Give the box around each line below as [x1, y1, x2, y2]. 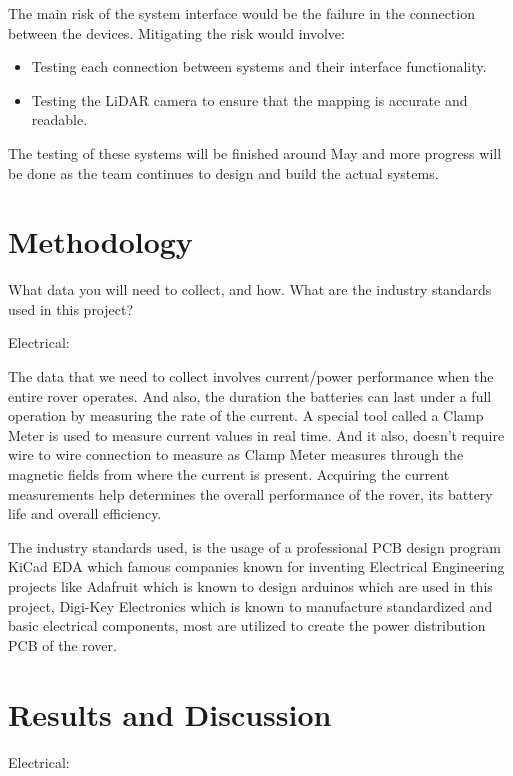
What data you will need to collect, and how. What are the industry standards [8, 279, 492, 300]
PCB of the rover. [8, 634, 117, 655]
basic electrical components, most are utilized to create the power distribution [8, 615, 486, 636]
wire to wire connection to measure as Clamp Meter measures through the [8, 444, 464, 465]
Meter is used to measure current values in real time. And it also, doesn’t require [8, 424, 505, 445]
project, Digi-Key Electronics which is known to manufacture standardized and [8, 595, 493, 616]
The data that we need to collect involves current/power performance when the [8, 366, 494, 387]
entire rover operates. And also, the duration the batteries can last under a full [8, 385, 492, 406]
